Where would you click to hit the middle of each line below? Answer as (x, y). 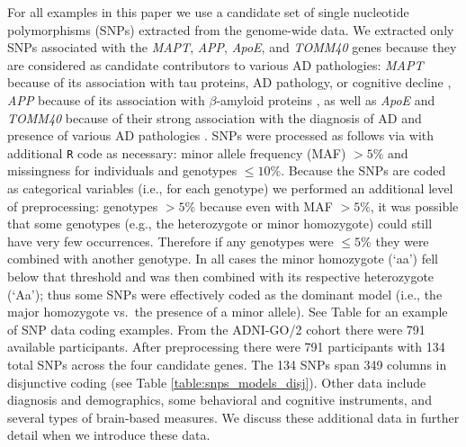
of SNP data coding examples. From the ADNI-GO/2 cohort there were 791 (216, 329)
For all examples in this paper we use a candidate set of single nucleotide (208, 12)
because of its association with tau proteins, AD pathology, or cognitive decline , (229, 82)
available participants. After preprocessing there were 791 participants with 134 (226, 347)
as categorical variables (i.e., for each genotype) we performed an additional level (230, 188)
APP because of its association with (106, 99)
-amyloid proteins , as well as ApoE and (326, 99)
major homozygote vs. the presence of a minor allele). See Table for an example (228, 312)
